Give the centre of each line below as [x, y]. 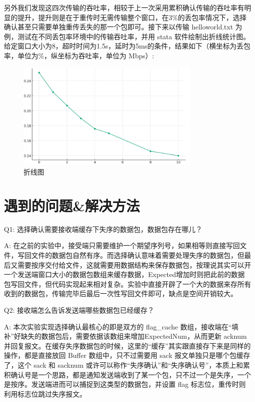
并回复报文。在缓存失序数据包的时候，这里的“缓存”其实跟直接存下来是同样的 [127, 345]
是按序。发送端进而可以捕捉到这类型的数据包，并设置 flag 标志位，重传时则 [125, 384]
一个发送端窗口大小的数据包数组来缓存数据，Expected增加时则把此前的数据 [124, 274]
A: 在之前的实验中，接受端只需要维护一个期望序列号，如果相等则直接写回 [122, 245]
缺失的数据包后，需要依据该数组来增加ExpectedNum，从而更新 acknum [134, 336]
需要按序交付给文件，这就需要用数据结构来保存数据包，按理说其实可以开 [134, 264]
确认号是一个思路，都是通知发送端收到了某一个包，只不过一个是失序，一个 [131, 374]
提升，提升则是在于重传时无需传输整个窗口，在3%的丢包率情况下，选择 [132, 17]
